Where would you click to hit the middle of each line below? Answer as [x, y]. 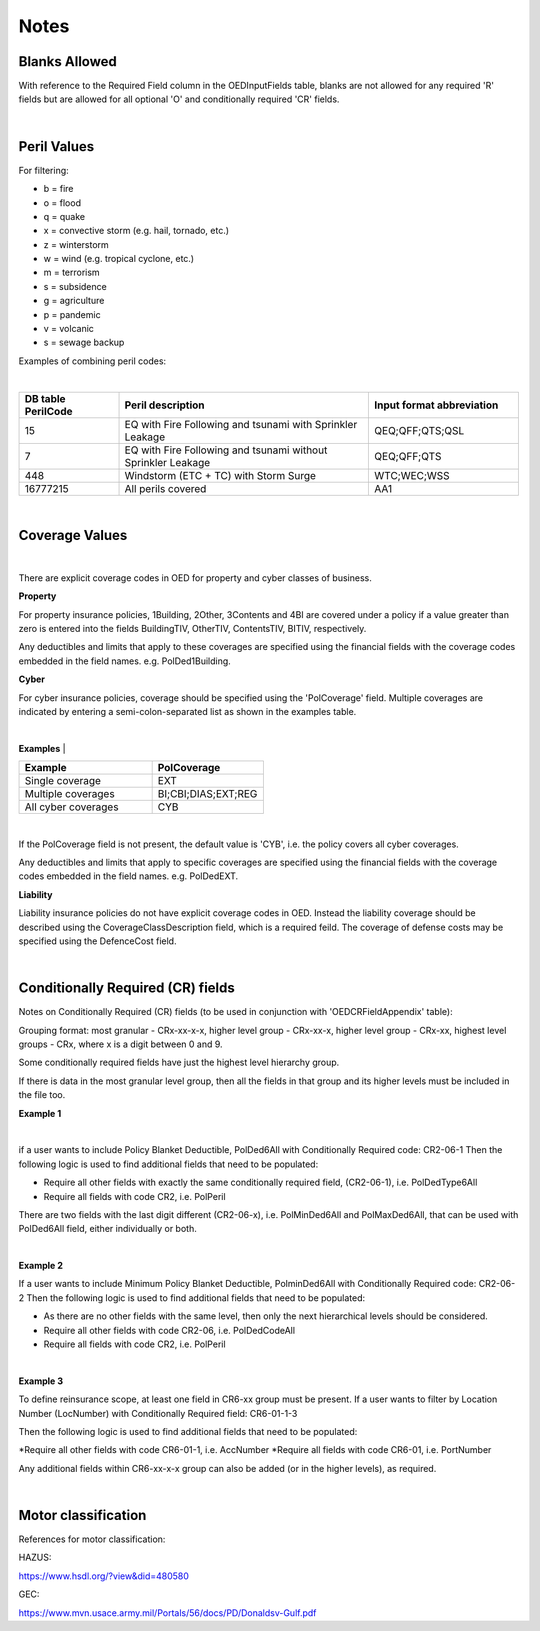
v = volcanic [69, 329]
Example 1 [40, 1113]
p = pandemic [72, 314]
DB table [45, 398]
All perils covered [165, 488]
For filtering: [43, 170]
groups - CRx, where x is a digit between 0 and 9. [121, 1044]
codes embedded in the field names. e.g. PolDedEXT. [128, 876]
